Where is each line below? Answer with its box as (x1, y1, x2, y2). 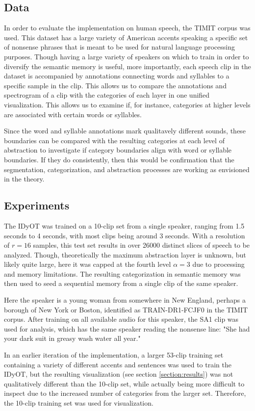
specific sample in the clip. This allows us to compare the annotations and (4, 80, 227, 90)
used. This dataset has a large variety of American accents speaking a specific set (4, 32, 248, 42)
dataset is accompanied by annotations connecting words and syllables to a (4, 71, 229, 81)
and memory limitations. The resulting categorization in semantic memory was (4, 268, 241, 279)
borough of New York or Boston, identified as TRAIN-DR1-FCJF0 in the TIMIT (4, 304, 248, 314)
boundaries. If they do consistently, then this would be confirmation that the (4, 154, 234, 164)
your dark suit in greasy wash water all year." (4, 333, 141, 343)
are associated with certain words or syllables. (4, 109, 142, 119)
